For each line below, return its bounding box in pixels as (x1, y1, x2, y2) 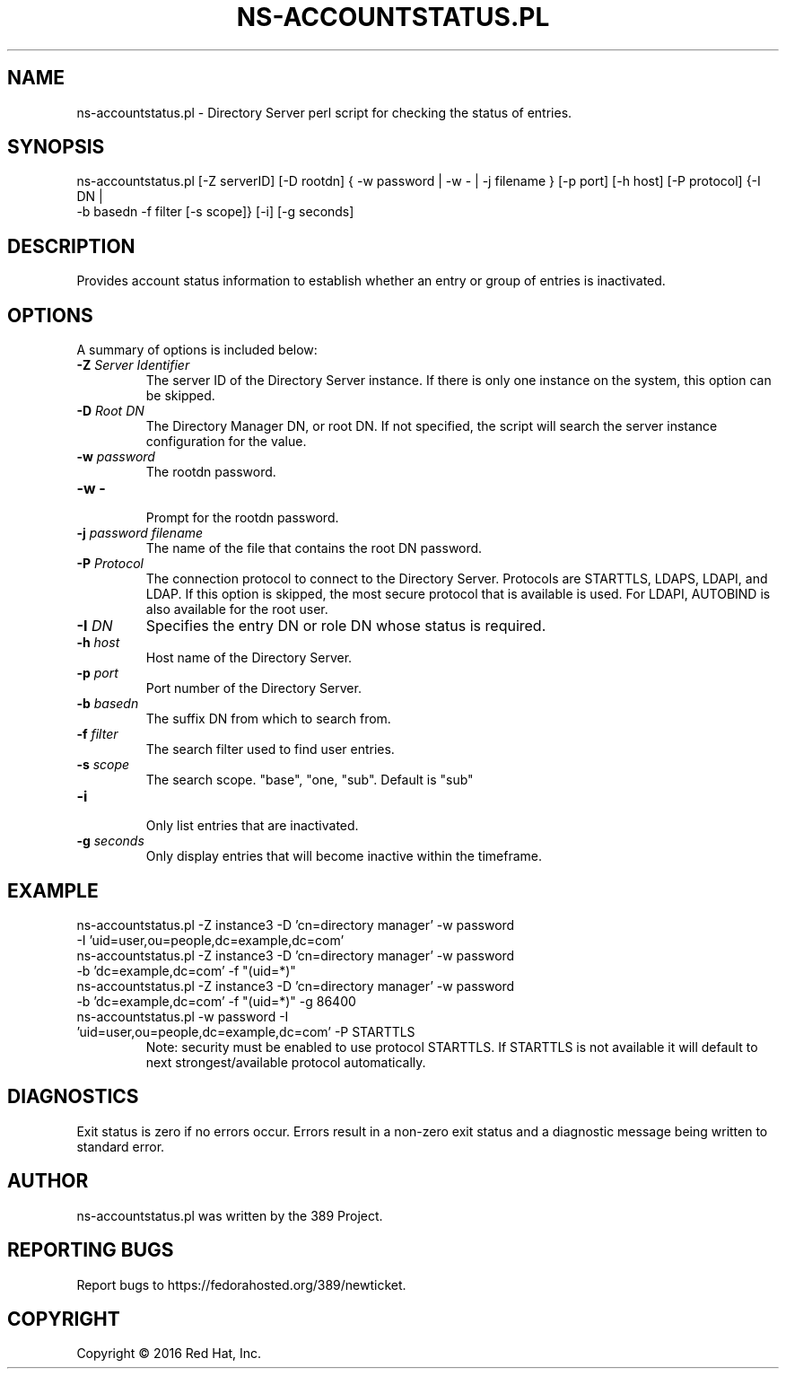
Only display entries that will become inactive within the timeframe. (145, 848, 543, 864)
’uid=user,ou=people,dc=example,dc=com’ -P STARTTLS (76, 1023, 415, 1039)
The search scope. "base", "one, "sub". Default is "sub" (145, 772, 474, 788)
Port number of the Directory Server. (145, 680, 362, 697)
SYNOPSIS (7, 136, 105, 159)
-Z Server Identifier (76, 357, 190, 373)
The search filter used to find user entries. (145, 741, 395, 758)
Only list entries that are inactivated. (145, 818, 359, 834)
